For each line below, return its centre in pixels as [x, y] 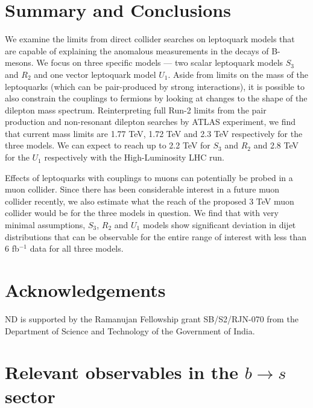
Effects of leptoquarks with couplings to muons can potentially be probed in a [149, 177]
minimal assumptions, [45, 225]
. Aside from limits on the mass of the [238, 74]
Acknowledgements [85, 290]
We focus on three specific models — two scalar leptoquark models [160, 62]
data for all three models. [77, 248]
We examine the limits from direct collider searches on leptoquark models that [150, 39]
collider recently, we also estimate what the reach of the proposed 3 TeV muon [150, 201]
